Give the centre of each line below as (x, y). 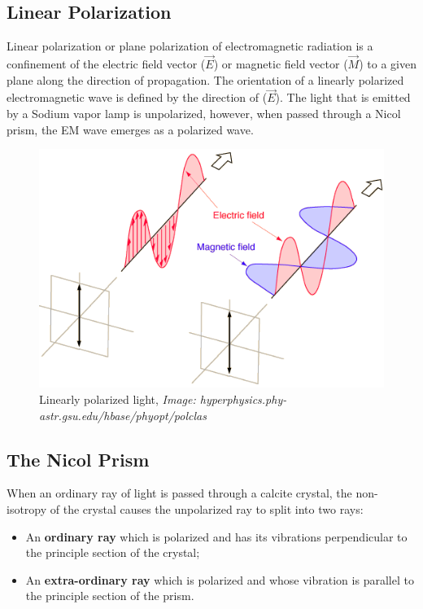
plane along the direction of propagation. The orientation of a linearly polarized (205, 79)
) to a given (388, 64)
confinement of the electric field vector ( (106, 64)
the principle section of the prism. (110, 596)
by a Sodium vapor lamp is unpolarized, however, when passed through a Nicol (204, 114)
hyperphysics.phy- (243, 399)
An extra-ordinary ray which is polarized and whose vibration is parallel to (220, 579)
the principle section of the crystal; (113, 552)
